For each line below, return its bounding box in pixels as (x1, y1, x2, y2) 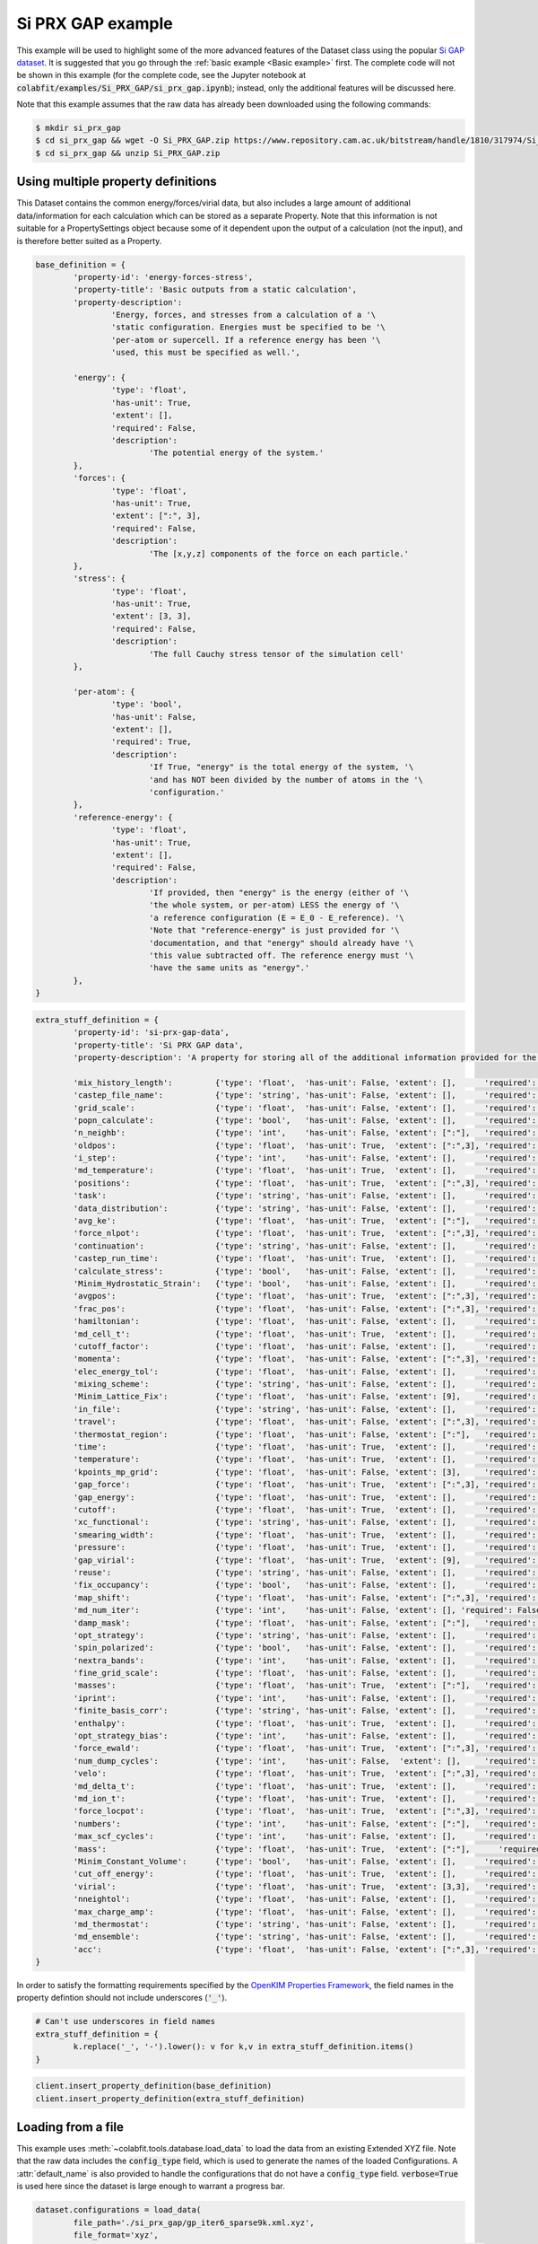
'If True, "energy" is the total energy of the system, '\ (148, 762, 414, 772)
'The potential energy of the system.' (148, 448, 325, 458)
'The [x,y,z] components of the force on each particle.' (148, 548, 410, 558)
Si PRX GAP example (16, 13, 174, 33)
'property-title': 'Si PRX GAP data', (73, 1039, 244, 1050)
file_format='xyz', (73, 2231, 159, 2240)
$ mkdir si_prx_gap (35, 123, 121, 134)
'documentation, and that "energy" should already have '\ (148, 938, 414, 948)
